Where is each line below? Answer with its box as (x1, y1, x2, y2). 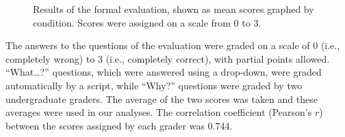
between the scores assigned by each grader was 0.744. (5, 118, 233, 132)
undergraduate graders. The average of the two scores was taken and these (5, 91, 318, 106)
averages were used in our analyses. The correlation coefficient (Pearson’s (5, 105, 312, 119)
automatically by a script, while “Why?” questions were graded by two (5, 78, 303, 92)
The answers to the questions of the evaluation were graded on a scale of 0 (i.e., (5, 38, 340, 52)
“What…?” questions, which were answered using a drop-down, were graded (5, 65, 322, 79)
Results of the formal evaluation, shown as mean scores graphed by (33, 2, 314, 16)
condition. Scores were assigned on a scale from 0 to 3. (33, 15, 261, 29)
